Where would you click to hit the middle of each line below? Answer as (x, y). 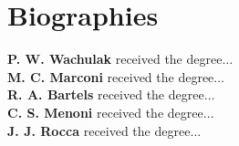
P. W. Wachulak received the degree (115, 59)
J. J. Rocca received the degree (99, 130)
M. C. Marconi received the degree (111, 76)
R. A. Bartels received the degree (106, 94)
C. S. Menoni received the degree (105, 112)
